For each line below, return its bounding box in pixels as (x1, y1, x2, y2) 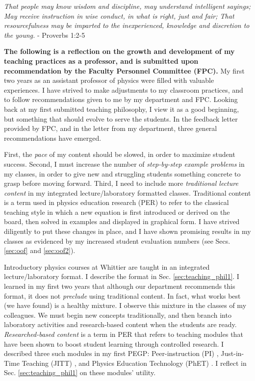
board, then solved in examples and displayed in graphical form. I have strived (4, 216, 240, 227)
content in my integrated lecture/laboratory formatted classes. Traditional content (4, 187, 251, 198)
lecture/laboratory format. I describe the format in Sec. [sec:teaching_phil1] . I (4, 271, 239, 281)
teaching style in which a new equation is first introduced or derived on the (4, 206, 230, 217)
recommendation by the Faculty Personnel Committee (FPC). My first (4, 65, 245, 76)
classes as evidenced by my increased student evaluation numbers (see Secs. (4, 235, 230, 246)
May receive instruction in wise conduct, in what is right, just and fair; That (4, 10, 234, 21)
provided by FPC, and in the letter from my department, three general (4, 123, 217, 133)
